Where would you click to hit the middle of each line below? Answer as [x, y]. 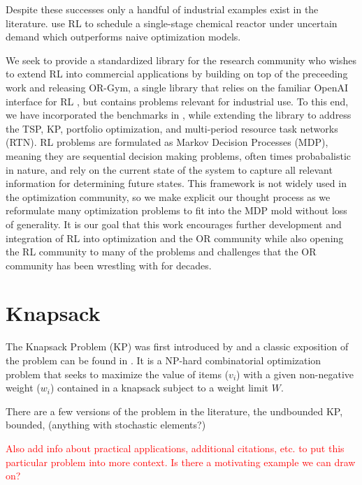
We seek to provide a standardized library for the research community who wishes [181, 60]
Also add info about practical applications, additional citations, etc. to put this [175, 448]
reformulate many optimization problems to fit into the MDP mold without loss [176, 210]
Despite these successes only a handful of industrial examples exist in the [162, 9]
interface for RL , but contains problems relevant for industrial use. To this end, [177, 101]
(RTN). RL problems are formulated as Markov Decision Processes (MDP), [167, 142]
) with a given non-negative [295, 374]
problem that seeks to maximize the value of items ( [117, 374]
